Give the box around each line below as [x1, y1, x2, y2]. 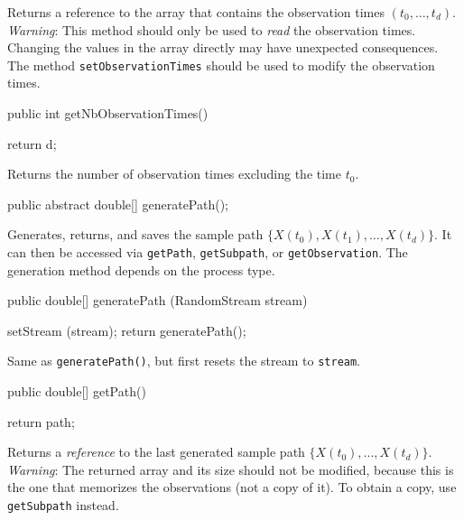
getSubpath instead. [7, 496, 119, 515]
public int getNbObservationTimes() [7, 104, 209, 123]
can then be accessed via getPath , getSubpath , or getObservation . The [7, 243, 408, 261]
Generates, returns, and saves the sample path [7, 225, 264, 244]
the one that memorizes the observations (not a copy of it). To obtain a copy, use [7, 478, 457, 497]
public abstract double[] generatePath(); [7, 194, 228, 213]
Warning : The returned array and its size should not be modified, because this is [7, 460, 454, 478]
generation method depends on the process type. [7, 260, 275, 279]
